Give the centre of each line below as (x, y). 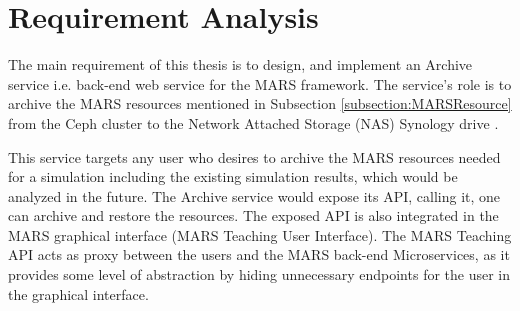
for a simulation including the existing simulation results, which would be (233, 176)
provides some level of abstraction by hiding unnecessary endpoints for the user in (259, 274)
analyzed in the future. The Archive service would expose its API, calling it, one (254, 195)
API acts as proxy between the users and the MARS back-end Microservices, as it (259, 254)
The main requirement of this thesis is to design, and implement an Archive (240, 64)
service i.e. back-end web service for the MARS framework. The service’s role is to (260, 83)
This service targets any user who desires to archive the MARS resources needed (254, 156)
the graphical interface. (78, 293)
